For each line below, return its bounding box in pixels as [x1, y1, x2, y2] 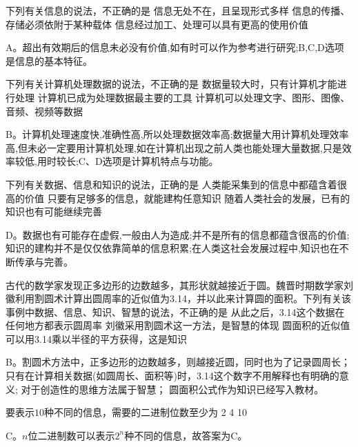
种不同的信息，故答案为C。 [124, 428, 248, 442]
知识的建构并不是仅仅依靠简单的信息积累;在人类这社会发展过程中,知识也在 [6, 241, 339, 255]
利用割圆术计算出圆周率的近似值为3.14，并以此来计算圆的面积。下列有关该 [14, 291, 351, 306]
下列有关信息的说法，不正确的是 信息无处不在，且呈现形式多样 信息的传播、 [6, 3, 350, 17]
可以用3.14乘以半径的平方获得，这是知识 [6, 331, 187, 346]
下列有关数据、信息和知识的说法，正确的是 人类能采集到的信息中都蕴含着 [6, 177, 337, 191]
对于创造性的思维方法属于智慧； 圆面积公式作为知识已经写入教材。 [21, 381, 324, 396]
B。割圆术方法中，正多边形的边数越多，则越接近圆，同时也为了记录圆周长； [6, 355, 350, 369]
